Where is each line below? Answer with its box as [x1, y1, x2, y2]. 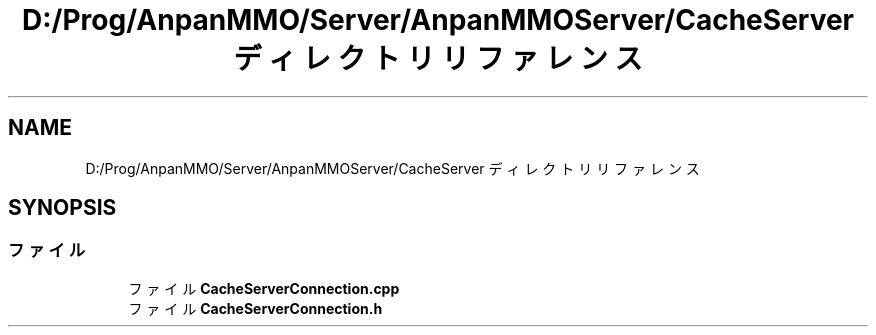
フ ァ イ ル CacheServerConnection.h [128, 299, 383, 317]
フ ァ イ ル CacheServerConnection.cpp [128, 279, 400, 297]
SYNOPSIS [8, 195, 117, 221]
